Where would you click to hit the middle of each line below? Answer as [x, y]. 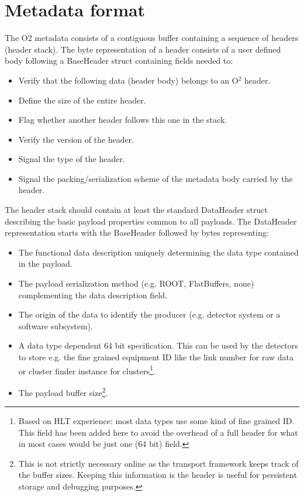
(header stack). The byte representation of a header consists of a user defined [143, 49]
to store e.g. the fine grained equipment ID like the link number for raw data [156, 357]
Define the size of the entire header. [82, 100]
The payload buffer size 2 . [63, 391]
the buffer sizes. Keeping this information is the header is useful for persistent [158, 475]
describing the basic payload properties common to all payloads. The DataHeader [151, 221]
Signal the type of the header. [72, 159]
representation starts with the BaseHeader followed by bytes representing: [137, 232]
